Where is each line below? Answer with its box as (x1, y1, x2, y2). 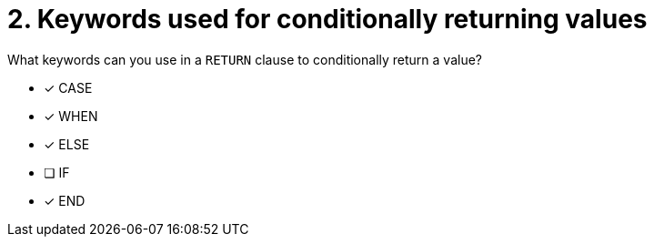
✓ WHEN (44, 107, 98, 124)
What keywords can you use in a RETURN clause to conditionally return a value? (7, 51, 482, 67)
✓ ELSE (44, 136, 90, 152)
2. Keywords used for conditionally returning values (7, 4, 648, 35)
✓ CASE (44, 79, 93, 96)
